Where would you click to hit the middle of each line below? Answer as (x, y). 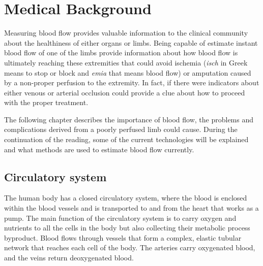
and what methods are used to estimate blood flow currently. (99, 149)
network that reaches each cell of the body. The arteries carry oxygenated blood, (130, 247)
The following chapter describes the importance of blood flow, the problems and (129, 119)
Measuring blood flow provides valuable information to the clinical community (126, 33)
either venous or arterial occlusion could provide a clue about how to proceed (125, 92)
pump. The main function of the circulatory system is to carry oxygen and (120, 218)
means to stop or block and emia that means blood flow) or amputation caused (128, 72)
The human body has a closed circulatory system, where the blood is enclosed (126, 198)
